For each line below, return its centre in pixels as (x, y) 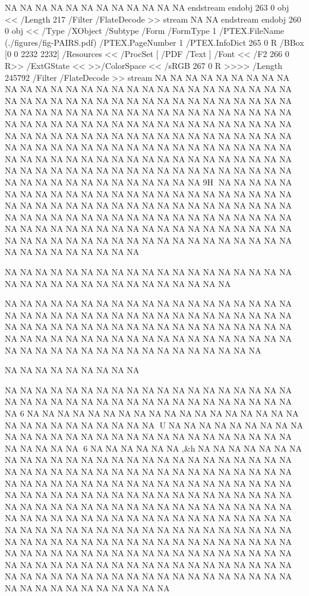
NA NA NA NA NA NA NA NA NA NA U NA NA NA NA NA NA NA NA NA (154, 425)
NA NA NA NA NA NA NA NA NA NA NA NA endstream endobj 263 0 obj (147, 7)
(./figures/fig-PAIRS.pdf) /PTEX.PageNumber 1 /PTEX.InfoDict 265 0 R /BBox (154, 42)
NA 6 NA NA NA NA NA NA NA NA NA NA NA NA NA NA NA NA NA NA (152, 413)
